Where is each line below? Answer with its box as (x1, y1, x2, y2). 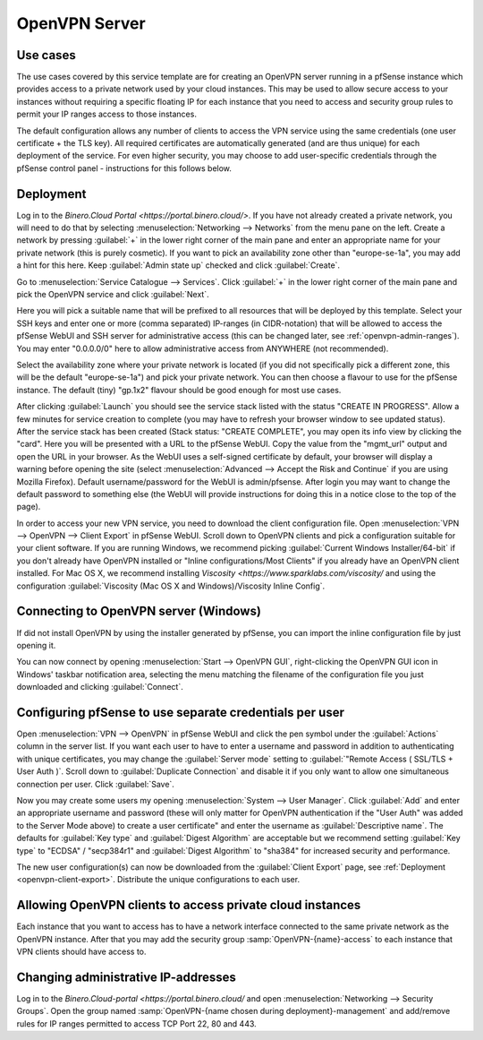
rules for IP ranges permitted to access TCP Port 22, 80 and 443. (16, 1018, 257, 1029)
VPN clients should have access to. (16, 946, 147, 957)
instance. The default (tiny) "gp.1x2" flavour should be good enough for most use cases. (16, 384, 342, 395)
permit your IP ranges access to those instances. (16, 108, 197, 120)
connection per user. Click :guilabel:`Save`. (16, 778, 174, 789)
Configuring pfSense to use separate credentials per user (16, 704, 344, 720)
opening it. (16, 640, 56, 650)
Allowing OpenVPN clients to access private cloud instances (16, 898, 361, 913)
